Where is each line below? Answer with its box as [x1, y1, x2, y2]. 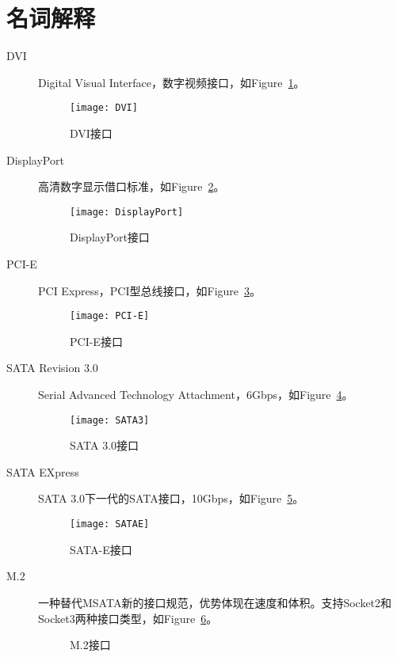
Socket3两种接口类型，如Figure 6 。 [38, 610, 218, 626]
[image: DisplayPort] [70, 206, 184, 218]
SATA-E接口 [70, 541, 132, 557]
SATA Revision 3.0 [6, 359, 98, 376]
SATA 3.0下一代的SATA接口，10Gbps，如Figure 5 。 [38, 490, 304, 507]
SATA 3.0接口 [70, 437, 139, 454]
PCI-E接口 [70, 332, 123, 349]
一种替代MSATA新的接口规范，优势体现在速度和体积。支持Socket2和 [38, 594, 392, 610]
